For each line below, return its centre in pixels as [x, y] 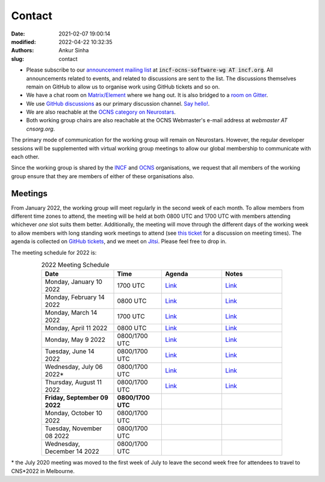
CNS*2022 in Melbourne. [43, 471]
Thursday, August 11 [73, 382]
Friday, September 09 [76, 398]
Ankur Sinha [74, 51]
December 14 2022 [72, 451]
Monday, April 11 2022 [76, 328]
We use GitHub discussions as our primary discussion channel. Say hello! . [118, 104]
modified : [23, 42]
